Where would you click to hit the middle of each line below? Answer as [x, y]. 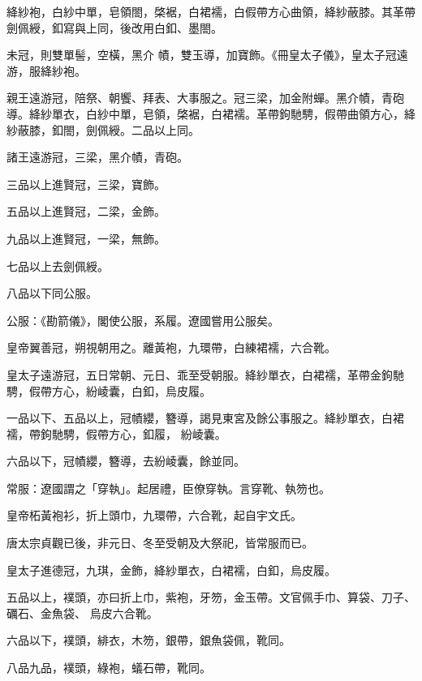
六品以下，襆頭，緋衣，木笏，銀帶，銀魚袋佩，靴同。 [149, 640]
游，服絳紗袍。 [46, 70]
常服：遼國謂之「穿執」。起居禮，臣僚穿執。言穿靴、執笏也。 [168, 488]
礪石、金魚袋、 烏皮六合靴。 [82, 612]
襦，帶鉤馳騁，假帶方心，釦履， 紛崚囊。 [116, 433]
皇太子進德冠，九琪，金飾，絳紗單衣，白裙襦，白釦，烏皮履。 [171, 570]
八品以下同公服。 [52, 293]
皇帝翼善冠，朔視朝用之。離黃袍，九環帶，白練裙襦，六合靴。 [171, 347]
